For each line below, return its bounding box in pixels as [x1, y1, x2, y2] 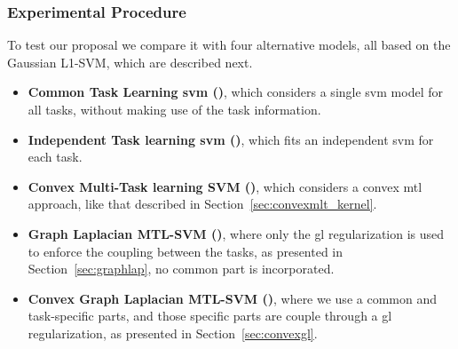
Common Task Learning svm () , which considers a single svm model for [28, 83, 443, 101]
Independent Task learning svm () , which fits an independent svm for [28, 130, 434, 148]
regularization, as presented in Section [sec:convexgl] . [28, 323, 318, 342]
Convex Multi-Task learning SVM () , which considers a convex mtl [28, 177, 422, 195]
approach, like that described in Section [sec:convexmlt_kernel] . [28, 194, 377, 213]
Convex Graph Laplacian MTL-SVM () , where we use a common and [28, 289, 437, 307]
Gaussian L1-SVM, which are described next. [7, 52, 253, 71]
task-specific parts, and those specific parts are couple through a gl [28, 306, 392, 325]
